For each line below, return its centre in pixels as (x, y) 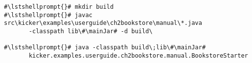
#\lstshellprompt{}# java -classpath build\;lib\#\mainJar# (105, 48)
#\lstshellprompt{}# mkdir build (59, 7)
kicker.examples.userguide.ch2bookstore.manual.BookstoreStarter (138, 55)
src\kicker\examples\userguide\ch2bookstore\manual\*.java (103, 23)
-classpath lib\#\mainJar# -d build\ (91, 31)
